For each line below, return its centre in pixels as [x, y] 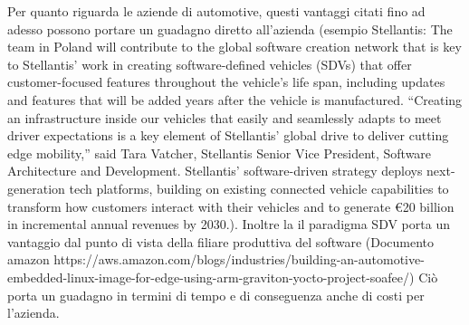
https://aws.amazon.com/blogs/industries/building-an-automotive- [239, 259]
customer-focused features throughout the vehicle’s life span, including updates [226, 82]
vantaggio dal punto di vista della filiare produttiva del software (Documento [221, 241]
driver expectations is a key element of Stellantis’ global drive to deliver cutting [228, 135]
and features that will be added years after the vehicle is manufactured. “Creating [235, 99]
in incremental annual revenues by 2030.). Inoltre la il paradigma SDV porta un [229, 224]
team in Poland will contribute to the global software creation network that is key [234, 47]
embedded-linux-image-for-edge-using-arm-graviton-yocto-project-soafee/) [211, 277]
